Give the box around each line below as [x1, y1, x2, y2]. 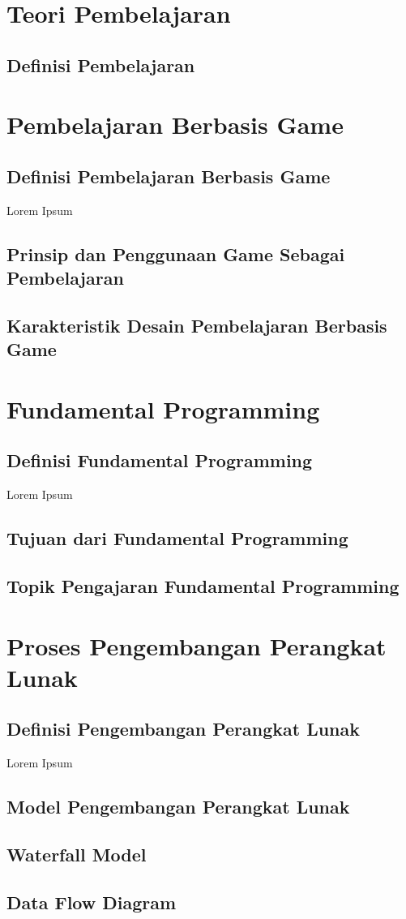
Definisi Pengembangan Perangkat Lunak [6, 716, 361, 741]
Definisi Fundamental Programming [6, 448, 313, 473]
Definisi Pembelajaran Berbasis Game [6, 163, 331, 188]
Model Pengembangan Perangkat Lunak [6, 794, 350, 819]
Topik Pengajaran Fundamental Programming [6, 573, 400, 599]
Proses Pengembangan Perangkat [6, 629, 387, 662]
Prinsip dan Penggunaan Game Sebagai [6, 241, 345, 266]
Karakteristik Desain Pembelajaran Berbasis [6, 312, 387, 337]
